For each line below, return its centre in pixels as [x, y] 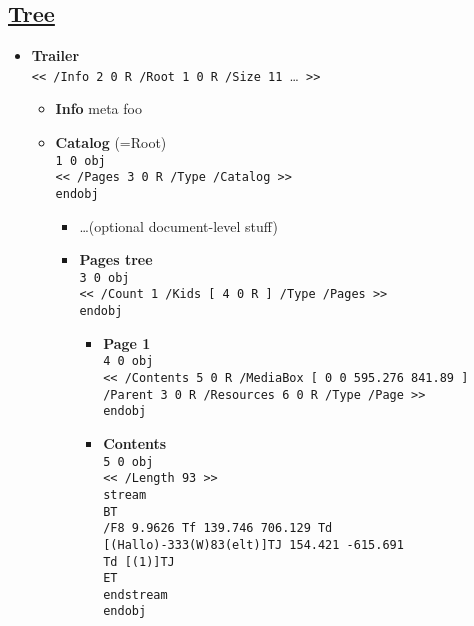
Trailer [55, 55]
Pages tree [116, 259]
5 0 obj [128, 461]
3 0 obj [104, 277]
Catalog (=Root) [111, 142]
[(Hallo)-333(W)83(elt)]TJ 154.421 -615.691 [253, 544]
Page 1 [127, 342]
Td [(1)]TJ [139, 561]
